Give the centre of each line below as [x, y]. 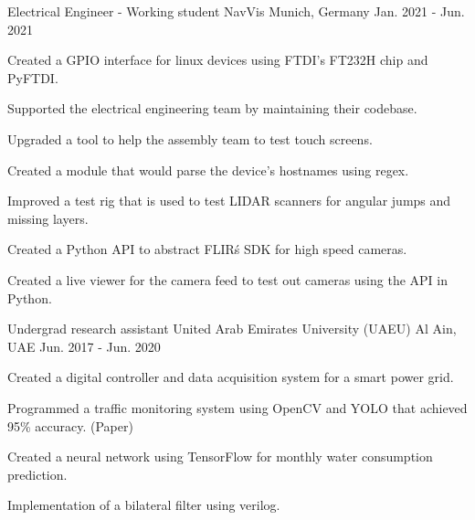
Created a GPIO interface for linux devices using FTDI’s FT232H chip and [218, 60]
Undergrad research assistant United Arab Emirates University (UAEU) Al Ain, [232, 329]
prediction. [37, 474]
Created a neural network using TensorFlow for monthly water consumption [220, 456]
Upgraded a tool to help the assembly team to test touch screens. [190, 138]
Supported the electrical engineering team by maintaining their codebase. [212, 108]
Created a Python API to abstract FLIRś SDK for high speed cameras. [207, 249]
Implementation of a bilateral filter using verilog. [144, 505]
